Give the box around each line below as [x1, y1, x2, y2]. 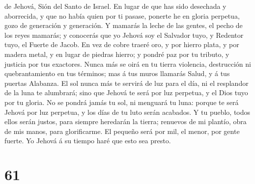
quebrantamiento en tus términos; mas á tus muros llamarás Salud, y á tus [4, 68, 230, 79]
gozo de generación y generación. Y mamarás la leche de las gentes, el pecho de [4, 20, 243, 30]
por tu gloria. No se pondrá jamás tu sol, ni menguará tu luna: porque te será [4, 97, 239, 107]
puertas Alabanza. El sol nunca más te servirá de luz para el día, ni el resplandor [4, 78, 249, 88]
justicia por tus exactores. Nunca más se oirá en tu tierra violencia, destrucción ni [4, 58, 251, 69]
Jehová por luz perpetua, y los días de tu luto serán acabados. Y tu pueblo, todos [4, 106, 251, 117]
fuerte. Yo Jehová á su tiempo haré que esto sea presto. [4, 135, 171, 146]
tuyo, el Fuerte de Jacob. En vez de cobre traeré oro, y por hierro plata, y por [4, 39, 239, 50]
